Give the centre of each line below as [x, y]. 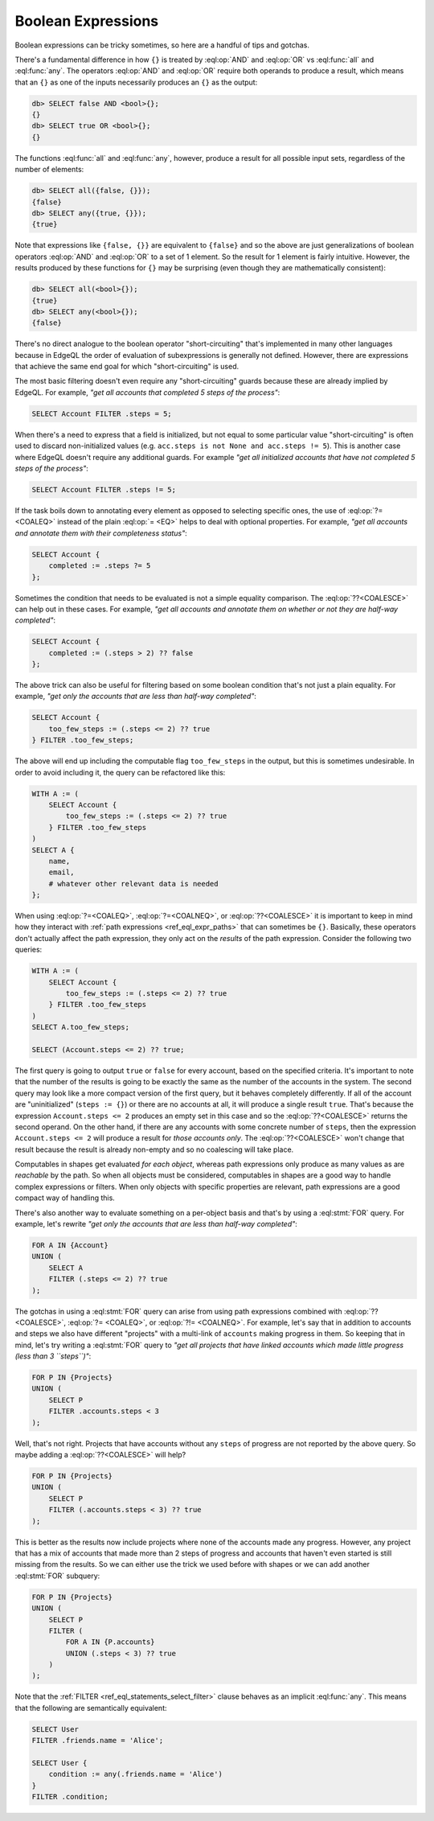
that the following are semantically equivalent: [91, 1708]
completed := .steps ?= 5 [100, 566]
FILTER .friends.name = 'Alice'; [98, 1741]
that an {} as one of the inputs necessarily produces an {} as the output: [136, 82]
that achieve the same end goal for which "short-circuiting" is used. [127, 367]
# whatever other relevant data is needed [133, 884]
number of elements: [49, 170]
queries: [29, 950]
